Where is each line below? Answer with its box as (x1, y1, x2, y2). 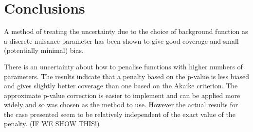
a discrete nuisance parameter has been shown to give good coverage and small (4, 35, 239, 46)
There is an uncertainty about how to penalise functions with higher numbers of (4, 61, 243, 71)
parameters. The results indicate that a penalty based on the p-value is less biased (4, 71, 249, 81)
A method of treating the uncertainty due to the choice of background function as (4, 26, 248, 36)
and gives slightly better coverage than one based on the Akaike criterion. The (4, 81, 238, 91)
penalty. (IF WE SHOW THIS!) (4, 118, 100, 129)
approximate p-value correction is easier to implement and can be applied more (4, 90, 240, 100)
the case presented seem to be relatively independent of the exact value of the (4, 109, 235, 119)
